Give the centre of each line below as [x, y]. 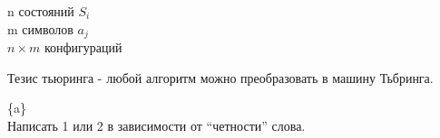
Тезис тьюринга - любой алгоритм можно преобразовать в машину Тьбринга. [220, 77]
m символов [40, 28]
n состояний [41, 11]
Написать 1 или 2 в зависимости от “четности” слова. [156, 125]
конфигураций [83, 47]
